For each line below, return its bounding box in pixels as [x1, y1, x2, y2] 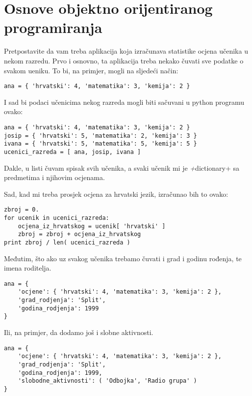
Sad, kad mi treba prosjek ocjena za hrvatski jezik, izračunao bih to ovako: [4, 188, 228, 199]
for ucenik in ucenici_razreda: [4, 214, 109, 221]
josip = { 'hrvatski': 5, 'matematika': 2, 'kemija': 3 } [4, 132, 197, 139]
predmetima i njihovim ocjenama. [4, 172, 105, 183]
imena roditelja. [4, 263, 51, 273]
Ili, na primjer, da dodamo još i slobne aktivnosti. [4, 327, 153, 337]
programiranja [4, 17, 102, 37]
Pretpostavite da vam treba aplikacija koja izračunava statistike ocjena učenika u [4, 46, 248, 56]
